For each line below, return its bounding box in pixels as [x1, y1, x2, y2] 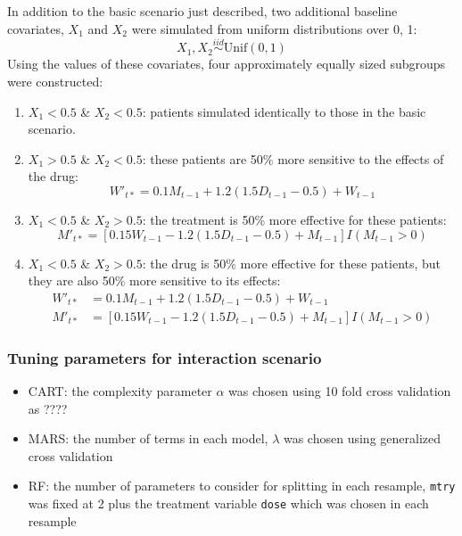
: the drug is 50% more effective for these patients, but [142, 253, 441, 272]
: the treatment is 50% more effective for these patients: [142, 210, 447, 228]
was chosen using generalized [283, 429, 441, 448]
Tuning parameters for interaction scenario [7, 346, 322, 368]
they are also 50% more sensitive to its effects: [28, 271, 281, 290]
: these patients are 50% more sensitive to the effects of [142, 149, 444, 168]
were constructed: [7, 72, 103, 90]
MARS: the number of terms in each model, [28, 429, 268, 448]
